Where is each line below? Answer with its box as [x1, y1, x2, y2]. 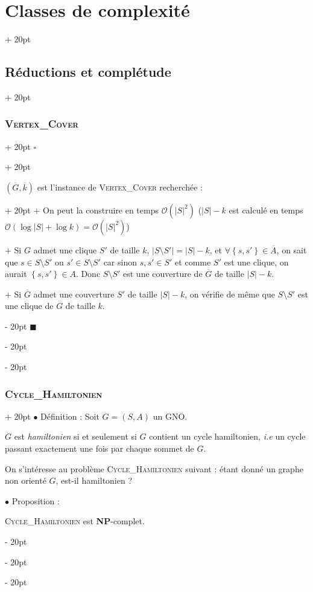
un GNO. [153, 409, 188, 422]
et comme [175, 255, 211, 268]
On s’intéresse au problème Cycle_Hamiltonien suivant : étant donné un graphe [5, 462, 303, 475]
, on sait [276, 243, 307, 256]
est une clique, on [224, 255, 289, 268]
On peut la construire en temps [43, 203, 159, 216]
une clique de [5, 299, 54, 312]
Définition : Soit [40, 409, 100, 422]
